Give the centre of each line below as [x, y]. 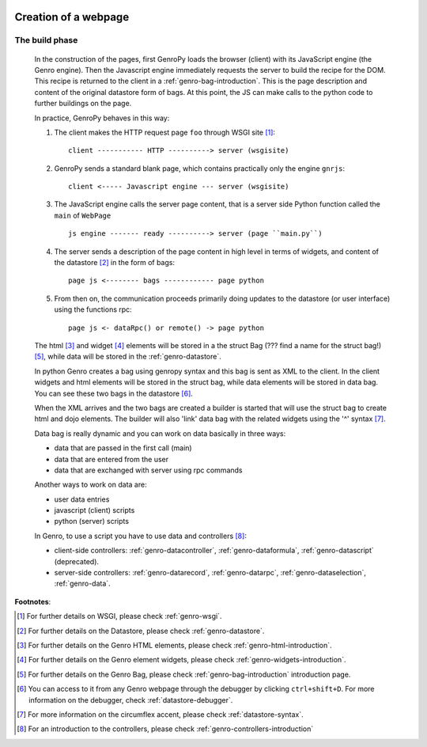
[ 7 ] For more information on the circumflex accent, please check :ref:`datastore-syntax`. [160, 714]
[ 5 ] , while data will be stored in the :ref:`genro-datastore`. [128, 357]
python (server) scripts [92, 521]
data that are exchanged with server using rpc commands [148, 470]
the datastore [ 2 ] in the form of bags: [115, 263]
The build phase [46, 40]
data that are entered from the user [111, 459]
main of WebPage [83, 215]
